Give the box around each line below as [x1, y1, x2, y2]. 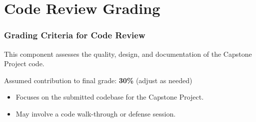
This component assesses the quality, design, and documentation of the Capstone [4, 48, 252, 59]
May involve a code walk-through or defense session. [15, 108, 176, 119]
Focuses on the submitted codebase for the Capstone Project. [15, 92, 204, 102]
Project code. [4, 58, 44, 69]
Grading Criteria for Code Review [4, 29, 145, 41]
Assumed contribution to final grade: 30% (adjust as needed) [4, 75, 192, 85]
